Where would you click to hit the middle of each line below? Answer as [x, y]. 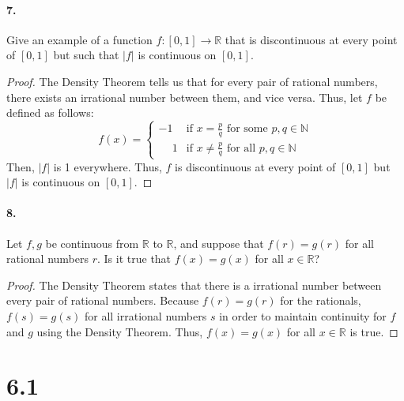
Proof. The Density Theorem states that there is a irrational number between [194, 285]
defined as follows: [50, 112]
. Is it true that [134, 259]
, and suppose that [219, 243]
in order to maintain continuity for [303, 315]
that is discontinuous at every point [311, 39]
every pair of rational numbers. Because [103, 300]
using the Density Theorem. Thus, [120, 331]
